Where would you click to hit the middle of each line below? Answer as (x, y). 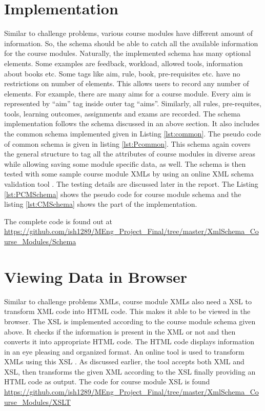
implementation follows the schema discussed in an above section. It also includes (132, 123)
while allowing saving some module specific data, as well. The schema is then (125, 163)
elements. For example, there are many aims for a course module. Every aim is (128, 93)
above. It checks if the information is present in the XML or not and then (120, 331)
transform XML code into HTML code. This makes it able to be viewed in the (127, 311)
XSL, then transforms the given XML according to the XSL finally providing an (130, 371)
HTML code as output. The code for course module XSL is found (107, 381)
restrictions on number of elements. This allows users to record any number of (127, 83)
